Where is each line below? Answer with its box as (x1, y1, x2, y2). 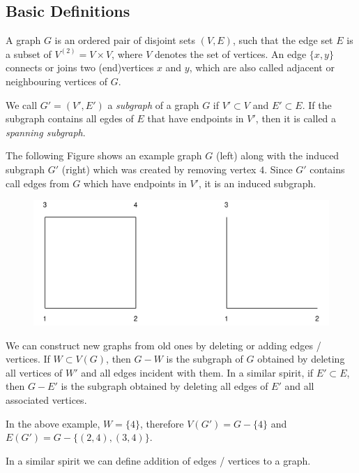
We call (6, 97, 38, 112)
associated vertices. (6, 392, 87, 407)
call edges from (6, 175, 70, 190)
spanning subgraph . (6, 124, 86, 139)
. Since (264, 161, 293, 176)
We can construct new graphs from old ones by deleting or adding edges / (6, 337, 321, 352)
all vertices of (6, 365, 63, 379)
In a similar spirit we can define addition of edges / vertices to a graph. (6, 453, 311, 467)
